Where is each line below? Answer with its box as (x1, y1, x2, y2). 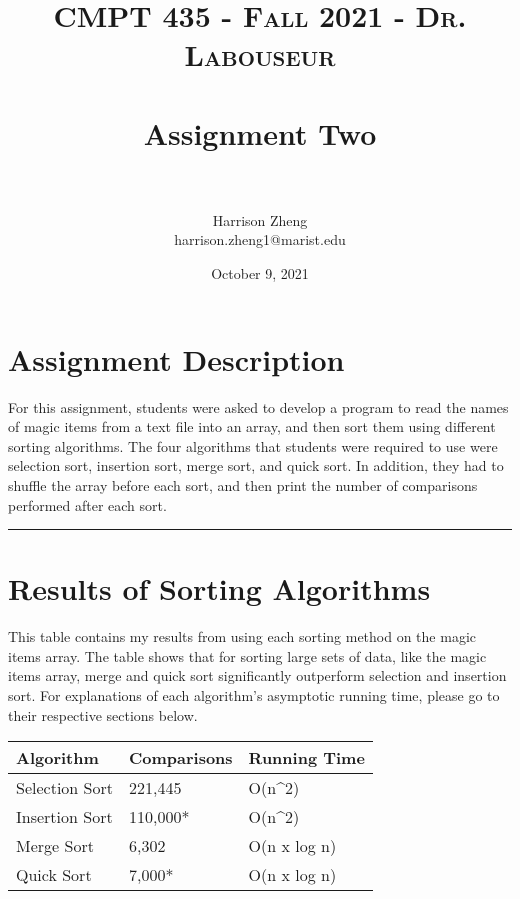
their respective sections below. (8, 704, 198, 725)
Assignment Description (8, 338, 345, 379)
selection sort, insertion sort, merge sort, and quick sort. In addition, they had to (8, 455, 504, 476)
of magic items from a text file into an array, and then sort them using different (8, 416, 496, 437)
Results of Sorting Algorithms (8, 568, 431, 609)
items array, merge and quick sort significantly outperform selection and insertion (8, 665, 507, 686)
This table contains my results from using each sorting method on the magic (8, 626, 476, 647)
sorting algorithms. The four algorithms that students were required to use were (8, 435, 498, 456)
